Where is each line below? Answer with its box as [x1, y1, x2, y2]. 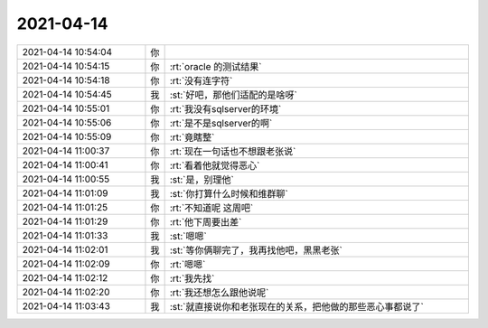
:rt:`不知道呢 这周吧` [169, 201, 254, 214]
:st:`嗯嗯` [169, 230, 207, 242]
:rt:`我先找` [169, 272, 215, 285]
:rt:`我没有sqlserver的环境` [169, 102, 282, 115]
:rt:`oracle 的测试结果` [169, 60, 262, 72]
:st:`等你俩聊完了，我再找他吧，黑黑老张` [169, 244, 343, 257]
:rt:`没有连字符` [169, 74, 233, 87]
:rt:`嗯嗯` [169, 258, 206, 270]
